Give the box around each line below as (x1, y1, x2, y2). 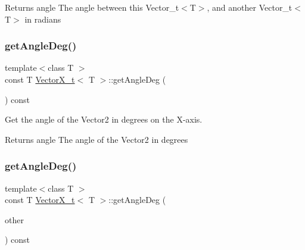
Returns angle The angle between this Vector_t (5, 1, 179, 13)
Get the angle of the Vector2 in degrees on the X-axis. (5, 113, 203, 126)
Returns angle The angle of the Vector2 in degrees (5, 133, 188, 145)
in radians (24, 12, 61, 25)
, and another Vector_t (207, 1, 292, 13)
